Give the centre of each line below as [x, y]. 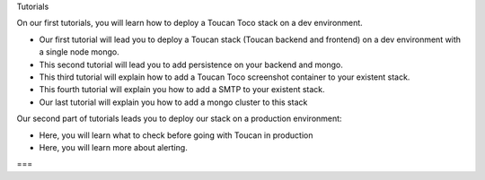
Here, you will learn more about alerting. [113, 147]
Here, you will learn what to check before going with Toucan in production [176, 135]
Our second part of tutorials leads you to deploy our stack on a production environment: [179, 119]
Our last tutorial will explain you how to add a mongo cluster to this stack [173, 102]
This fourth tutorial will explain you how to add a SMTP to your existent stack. [182, 90]
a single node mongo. [79, 52]
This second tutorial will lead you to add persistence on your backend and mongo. [191, 64]
